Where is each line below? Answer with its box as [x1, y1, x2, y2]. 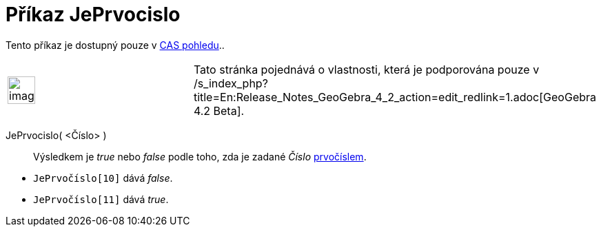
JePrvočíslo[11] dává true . [33, 193, 169, 205]
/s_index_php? [193, 76, 268, 90]
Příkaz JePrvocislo [6, 3, 181, 26]
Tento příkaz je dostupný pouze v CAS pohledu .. [6, 39, 225, 51]
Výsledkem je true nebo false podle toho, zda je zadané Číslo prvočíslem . [33, 150, 367, 162]
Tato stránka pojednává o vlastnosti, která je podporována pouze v [193, 62, 540, 76]
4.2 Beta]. [193, 103, 245, 118]
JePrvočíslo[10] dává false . [33, 171, 173, 184]
